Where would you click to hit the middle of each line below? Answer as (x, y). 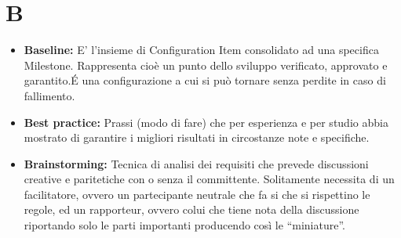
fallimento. (49, 95)
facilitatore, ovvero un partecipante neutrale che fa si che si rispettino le (197, 194)
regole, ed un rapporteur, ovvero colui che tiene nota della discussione (191, 209)
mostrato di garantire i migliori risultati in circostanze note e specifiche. (197, 137)
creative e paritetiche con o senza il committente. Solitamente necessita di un (209, 179)
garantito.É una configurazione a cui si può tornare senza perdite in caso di (205, 80)
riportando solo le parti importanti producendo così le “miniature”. (184, 225)
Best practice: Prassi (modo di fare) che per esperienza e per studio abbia (206, 122)
